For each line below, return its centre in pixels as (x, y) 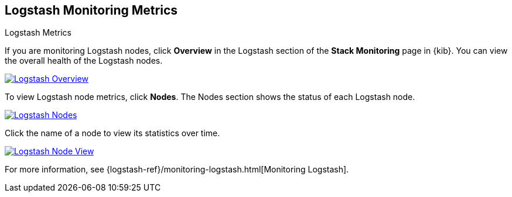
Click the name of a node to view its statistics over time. (112, 133)
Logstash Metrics (38, 33)
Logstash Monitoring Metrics (91, 10)
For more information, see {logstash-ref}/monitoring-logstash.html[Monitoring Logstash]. (177, 170)
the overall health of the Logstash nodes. (84, 61)
